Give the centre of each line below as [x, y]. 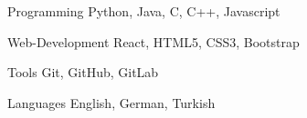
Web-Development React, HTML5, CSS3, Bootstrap [153, 41]
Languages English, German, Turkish [111, 102]
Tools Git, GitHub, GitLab [83, 72]
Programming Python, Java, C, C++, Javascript [144, 11]
